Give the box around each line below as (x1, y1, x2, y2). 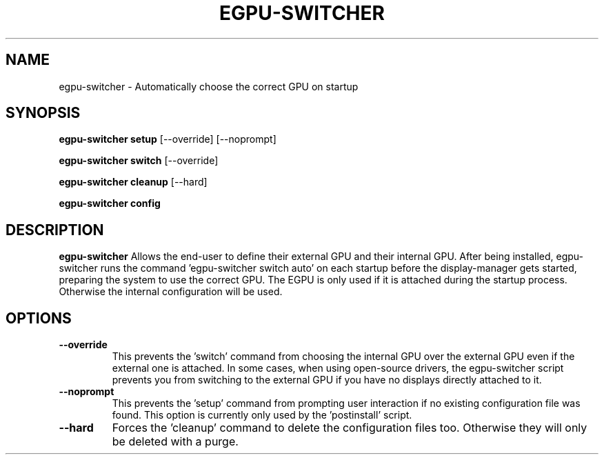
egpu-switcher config (59, 197, 161, 210)
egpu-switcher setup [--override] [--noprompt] (59, 133, 276, 146)
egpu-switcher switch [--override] (59, 154, 219, 167)
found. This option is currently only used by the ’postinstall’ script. (112, 409, 412, 421)
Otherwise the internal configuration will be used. (59, 286, 283, 298)
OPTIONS (6, 309, 72, 327)
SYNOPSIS (6, 104, 81, 122)
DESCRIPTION (6, 221, 104, 239)
